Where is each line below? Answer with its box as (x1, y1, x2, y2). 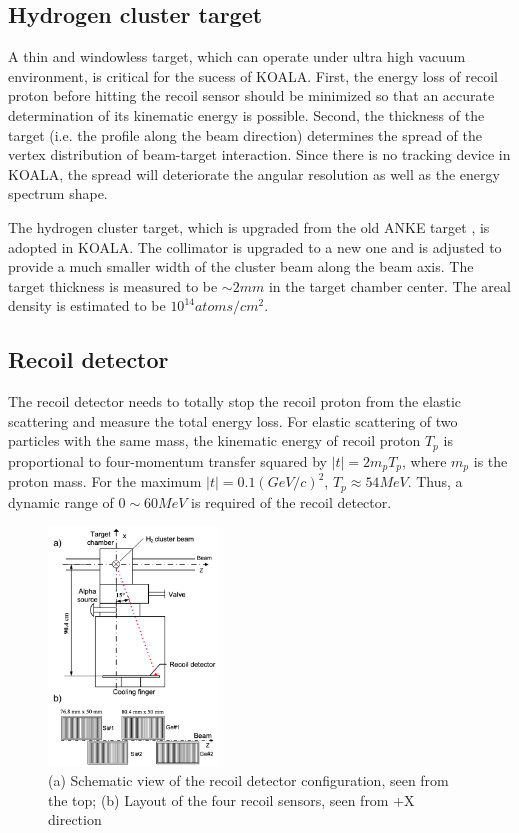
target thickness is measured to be (8, 275, 218, 296)
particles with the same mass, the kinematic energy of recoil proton (8, 430, 421, 451)
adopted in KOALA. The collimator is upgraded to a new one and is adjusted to (8, 236, 502, 257)
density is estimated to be (8, 295, 166, 316)
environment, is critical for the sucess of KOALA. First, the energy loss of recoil (8, 65, 498, 86)
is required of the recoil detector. (191, 491, 392, 512)
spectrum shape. (8, 183, 108, 204)
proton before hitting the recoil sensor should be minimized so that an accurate (8, 85, 495, 106)
